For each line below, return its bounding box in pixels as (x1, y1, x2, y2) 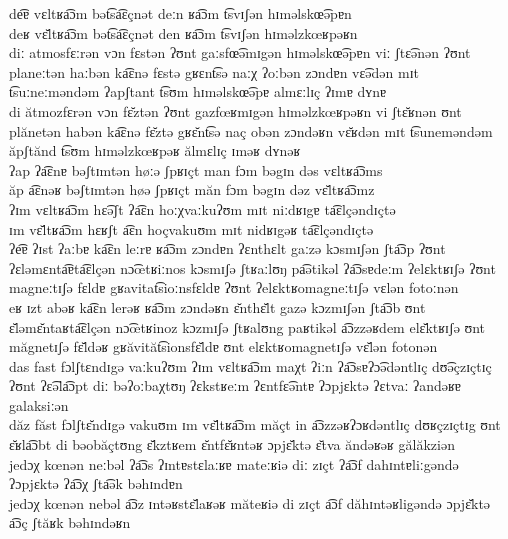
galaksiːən (9, 394, 69, 415)
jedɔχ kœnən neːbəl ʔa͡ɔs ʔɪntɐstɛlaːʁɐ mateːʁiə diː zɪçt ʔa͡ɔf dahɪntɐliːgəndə (9, 453, 459, 474)
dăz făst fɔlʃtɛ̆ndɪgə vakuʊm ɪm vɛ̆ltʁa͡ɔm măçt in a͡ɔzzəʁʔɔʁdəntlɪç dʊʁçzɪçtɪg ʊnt (9, 414, 501, 435)
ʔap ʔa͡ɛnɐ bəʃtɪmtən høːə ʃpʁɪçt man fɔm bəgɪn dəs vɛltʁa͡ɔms (9, 159, 383, 180)
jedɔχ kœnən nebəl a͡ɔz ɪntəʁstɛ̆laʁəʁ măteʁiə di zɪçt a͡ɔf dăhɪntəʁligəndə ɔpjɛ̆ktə (9, 492, 491, 513)
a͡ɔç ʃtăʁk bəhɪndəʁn (9, 512, 131, 533)
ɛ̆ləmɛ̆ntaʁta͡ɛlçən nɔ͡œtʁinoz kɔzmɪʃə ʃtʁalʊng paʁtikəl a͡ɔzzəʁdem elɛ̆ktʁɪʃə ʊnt (9, 316, 486, 337)
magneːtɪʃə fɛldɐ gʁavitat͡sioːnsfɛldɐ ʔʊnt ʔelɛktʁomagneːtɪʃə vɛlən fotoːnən (9, 277, 459, 298)
